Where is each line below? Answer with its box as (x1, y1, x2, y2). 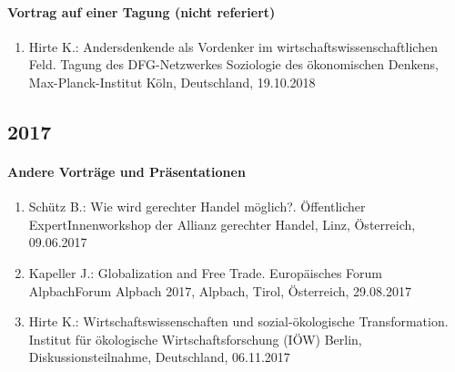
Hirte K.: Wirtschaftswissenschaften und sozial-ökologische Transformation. (28, 312, 449, 331)
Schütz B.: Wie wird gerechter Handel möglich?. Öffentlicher (28, 197, 366, 216)
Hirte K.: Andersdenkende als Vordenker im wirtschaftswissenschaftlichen (28, 36, 438, 56)
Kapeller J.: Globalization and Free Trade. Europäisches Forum (28, 263, 383, 282)
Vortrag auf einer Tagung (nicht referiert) (7, 2, 276, 21)
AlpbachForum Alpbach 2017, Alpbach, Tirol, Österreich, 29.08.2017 (28, 281, 411, 300)
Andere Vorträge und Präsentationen (7, 161, 246, 181)
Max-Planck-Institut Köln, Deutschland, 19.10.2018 (28, 72, 316, 91)
